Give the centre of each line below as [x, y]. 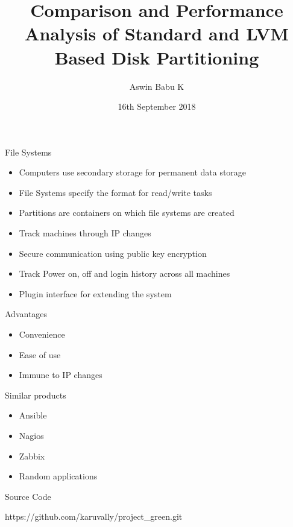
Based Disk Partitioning [157, 57]
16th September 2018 [157, 106]
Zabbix [32, 456]
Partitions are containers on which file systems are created [127, 213]
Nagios [31, 435]
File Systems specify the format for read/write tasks [115, 192]
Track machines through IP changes [85, 233]
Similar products [36, 395]
